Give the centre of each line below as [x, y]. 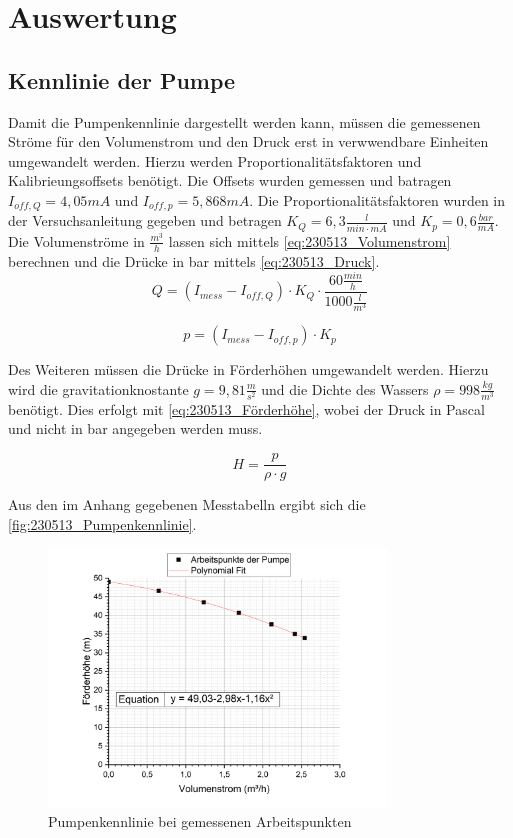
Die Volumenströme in [76, 240]
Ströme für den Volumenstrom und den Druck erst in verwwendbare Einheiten [248, 141]
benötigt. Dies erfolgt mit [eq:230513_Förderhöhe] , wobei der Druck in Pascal [246, 408]
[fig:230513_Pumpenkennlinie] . [102, 523]
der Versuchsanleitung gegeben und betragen [145, 220]
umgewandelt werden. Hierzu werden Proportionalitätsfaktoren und [215, 160]
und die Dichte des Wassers [345, 388]
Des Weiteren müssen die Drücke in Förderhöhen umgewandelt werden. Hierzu [248, 369]
